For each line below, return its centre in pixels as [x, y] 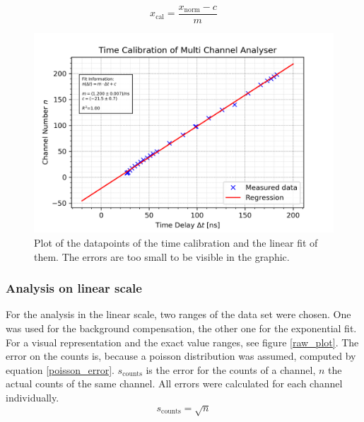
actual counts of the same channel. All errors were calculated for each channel [174, 383]
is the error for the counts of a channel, [231, 369]
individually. [33, 398]
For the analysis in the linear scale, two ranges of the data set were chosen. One [178, 314]
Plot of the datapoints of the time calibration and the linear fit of [176, 243]
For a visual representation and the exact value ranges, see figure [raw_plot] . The [182, 342]
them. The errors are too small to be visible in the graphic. [162, 256]
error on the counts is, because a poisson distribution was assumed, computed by [181, 356]
